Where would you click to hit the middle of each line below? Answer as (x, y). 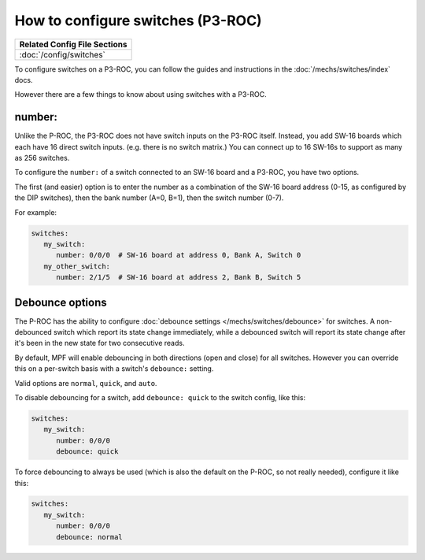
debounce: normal (90, 537)
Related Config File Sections (73, 44)
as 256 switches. (42, 158)
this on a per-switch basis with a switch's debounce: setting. (114, 369)
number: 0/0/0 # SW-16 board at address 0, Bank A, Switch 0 (179, 255)
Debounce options (61, 302)
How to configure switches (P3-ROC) (139, 20)
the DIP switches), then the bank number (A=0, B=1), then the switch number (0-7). (149, 198)
